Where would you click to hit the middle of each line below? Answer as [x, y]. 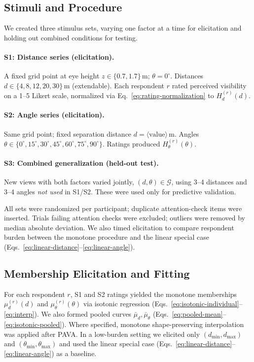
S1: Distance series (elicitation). [59, 56]
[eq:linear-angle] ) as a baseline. [50, 353]
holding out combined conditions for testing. [71, 37]
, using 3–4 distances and [209, 182]
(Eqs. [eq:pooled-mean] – [189, 314]
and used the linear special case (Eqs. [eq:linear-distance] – [147, 344]
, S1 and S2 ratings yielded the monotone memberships [154, 294]
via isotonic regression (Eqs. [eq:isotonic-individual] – [163, 304]
